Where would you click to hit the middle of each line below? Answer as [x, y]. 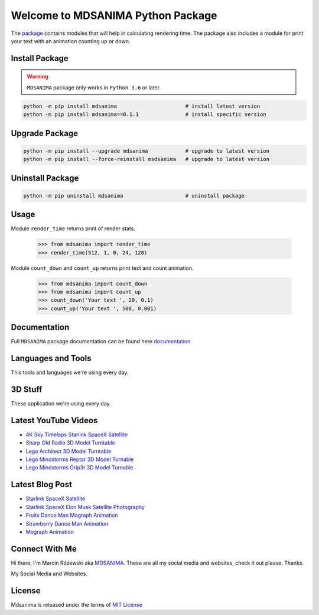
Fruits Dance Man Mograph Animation [72, 516]
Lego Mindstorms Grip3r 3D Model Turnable [79, 468]
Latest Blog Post [41, 484]
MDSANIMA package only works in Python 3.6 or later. [94, 87]
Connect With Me [44, 548]
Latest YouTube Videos [54, 420]
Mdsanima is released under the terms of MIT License [77, 605]
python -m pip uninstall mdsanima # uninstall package [134, 196]
